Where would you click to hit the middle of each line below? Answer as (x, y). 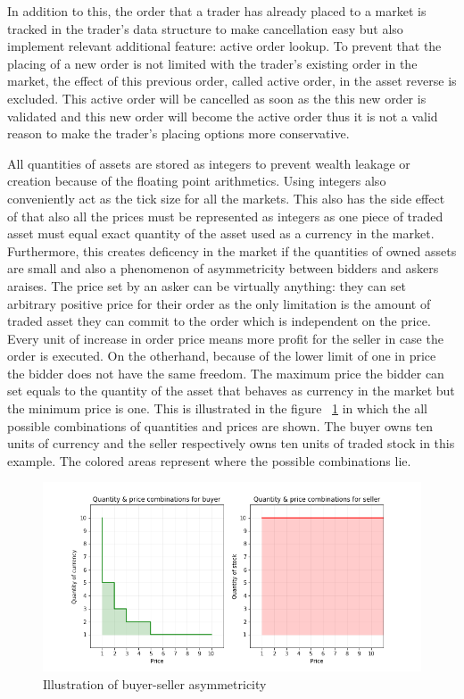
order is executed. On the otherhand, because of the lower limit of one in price (222, 356)
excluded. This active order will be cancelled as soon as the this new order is (217, 98)
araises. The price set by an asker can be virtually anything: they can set (207, 285)
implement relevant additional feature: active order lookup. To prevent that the (224, 46)
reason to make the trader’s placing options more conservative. (178, 133)
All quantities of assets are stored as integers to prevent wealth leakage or (209, 163)
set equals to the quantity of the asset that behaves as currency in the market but (231, 391)
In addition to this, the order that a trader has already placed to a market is (217, 11)
